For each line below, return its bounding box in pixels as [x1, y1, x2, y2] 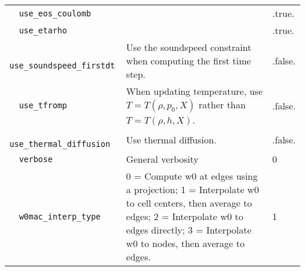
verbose [19, 154, 53, 164]
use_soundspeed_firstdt [9, 60, 116, 70]
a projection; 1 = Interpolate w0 [126, 183, 259, 196]
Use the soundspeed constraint [126, 40, 252, 54]
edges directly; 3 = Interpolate [126, 223, 252, 236]
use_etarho [19, 25, 67, 35]
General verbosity [126, 152, 199, 166]
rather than [198, 98, 246, 111]
